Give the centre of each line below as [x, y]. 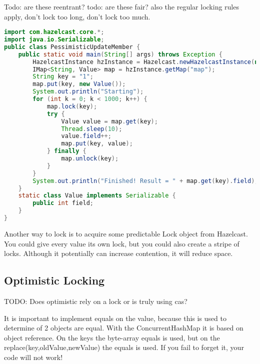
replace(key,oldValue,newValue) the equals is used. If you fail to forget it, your [124, 347]
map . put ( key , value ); [97, 144]
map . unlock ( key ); [90, 159]
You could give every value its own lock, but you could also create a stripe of [122, 243]
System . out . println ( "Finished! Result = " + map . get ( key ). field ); [145, 181]
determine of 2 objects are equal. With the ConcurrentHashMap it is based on [124, 328]
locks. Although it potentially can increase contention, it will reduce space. [118, 253]
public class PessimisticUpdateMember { [72, 47]
